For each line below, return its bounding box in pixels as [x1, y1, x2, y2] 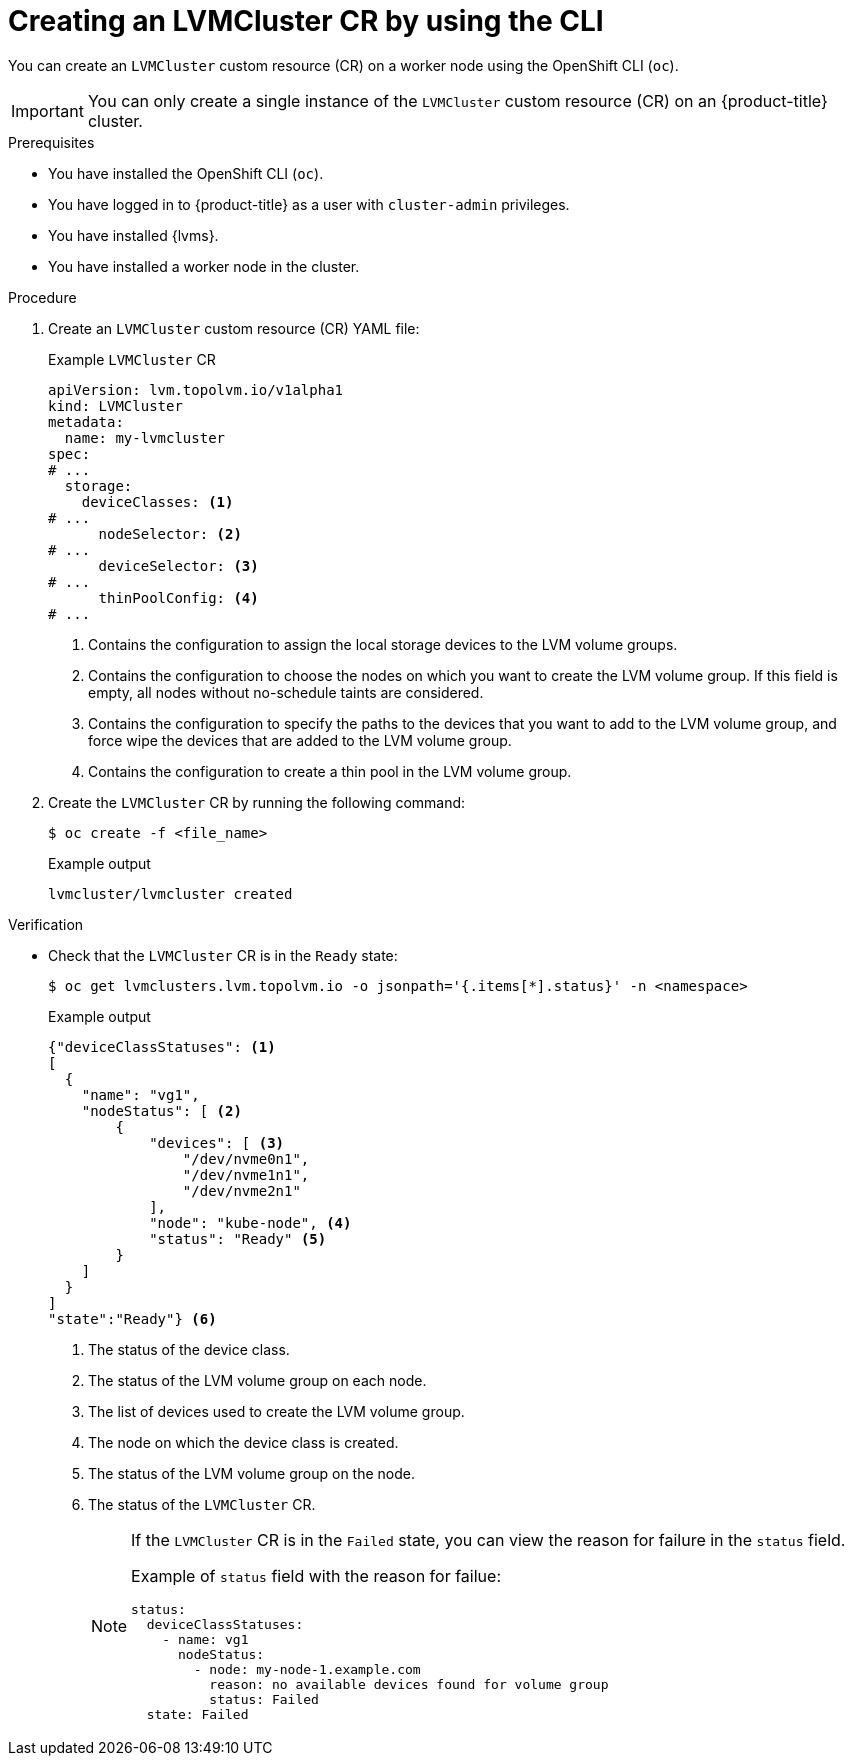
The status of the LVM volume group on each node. [88, 1371, 427, 1389]
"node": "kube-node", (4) [149, 1214, 352, 1231]
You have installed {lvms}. [48, 226, 219, 244]
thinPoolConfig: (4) [98, 589, 259, 606]
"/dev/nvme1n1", [182, 1166, 310, 1183]
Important [11, 100, 84, 121]
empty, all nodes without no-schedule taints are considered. [88, 683, 484, 701]
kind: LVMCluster [48, 397, 183, 414]
